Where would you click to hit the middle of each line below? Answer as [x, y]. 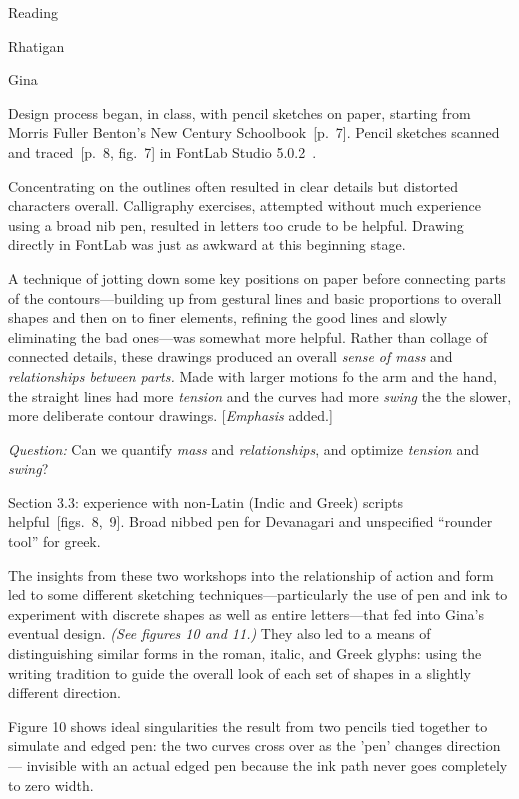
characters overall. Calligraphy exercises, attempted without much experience [244, 205]
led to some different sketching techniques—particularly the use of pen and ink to [258, 594]
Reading [33, 12]
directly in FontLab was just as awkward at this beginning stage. [207, 244]
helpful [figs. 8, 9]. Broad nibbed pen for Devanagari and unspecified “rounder [250, 521]
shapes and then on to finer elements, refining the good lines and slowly [228, 317]
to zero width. [51, 784]
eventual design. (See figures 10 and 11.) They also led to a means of [219, 633]
